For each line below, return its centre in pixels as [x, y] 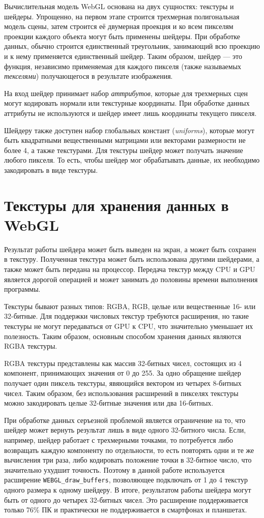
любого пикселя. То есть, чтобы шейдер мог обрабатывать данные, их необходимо [132, 160]
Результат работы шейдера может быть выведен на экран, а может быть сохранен [130, 249]
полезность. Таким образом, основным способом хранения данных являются [123, 336]
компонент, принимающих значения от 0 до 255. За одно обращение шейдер [123, 373]
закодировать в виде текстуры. [51, 170]
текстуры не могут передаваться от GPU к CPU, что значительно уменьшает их [129, 326]
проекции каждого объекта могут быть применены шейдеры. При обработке [122, 36]
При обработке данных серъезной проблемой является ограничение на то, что [125, 420]
